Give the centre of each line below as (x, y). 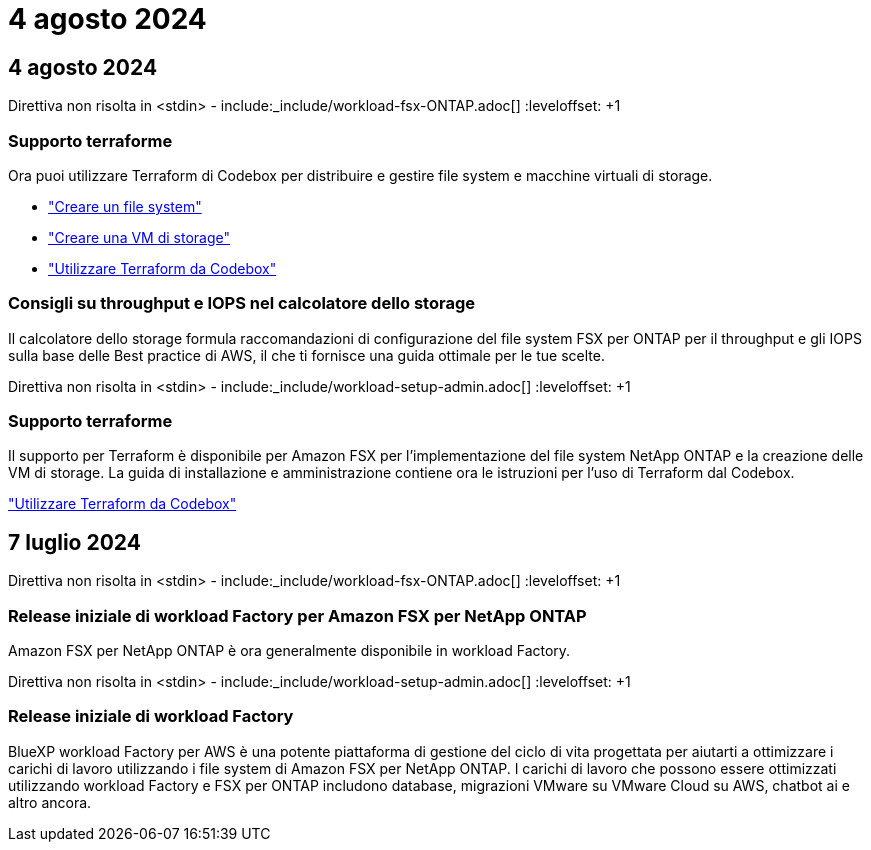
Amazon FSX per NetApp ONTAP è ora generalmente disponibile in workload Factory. (289, 651)
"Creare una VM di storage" (139, 237)
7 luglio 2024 (74, 542)
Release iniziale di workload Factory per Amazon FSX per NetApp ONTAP (297, 615)
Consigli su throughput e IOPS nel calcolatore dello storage (241, 303)
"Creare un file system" (125, 206)
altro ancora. (50, 802)
